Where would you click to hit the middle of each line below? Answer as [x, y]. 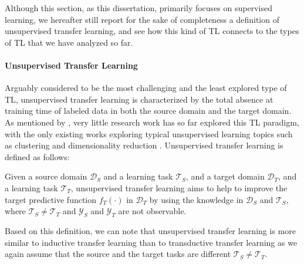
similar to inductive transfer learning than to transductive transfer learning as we [151, 242]
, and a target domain [225, 176]
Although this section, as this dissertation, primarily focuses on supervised [139, 8]
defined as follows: [37, 156]
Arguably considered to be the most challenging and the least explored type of [146, 88]
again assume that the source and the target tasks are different [118, 254]
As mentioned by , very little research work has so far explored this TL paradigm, [152, 122]
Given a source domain [46, 176]
